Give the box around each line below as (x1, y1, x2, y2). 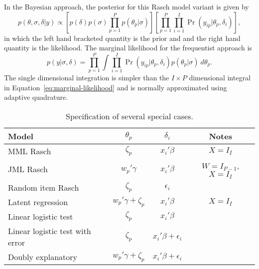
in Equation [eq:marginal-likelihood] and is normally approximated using (4, 82, 227, 92)
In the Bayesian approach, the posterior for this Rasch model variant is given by (4, 1, 249, 11)
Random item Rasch (8, 181, 79, 193)
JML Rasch (8, 163, 48, 175)
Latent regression (8, 196, 68, 208)
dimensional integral (189, 72, 251, 82)
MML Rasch (8, 145, 51, 157)
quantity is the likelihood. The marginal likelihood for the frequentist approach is (4, 42, 252, 53)
